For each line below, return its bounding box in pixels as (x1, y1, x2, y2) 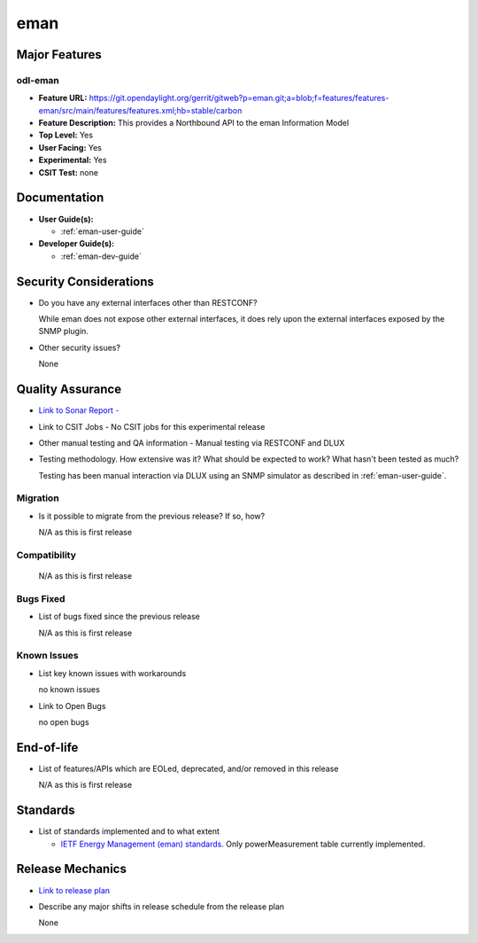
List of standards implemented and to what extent (38, 826, 220, 837)
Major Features (16, 47, 102, 62)
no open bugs (38, 717, 89, 727)
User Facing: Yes (38, 142, 102, 152)
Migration (16, 492, 59, 504)
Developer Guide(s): (38, 238, 115, 249)
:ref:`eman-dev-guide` (60, 251, 142, 261)
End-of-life (16, 740, 79, 755)
